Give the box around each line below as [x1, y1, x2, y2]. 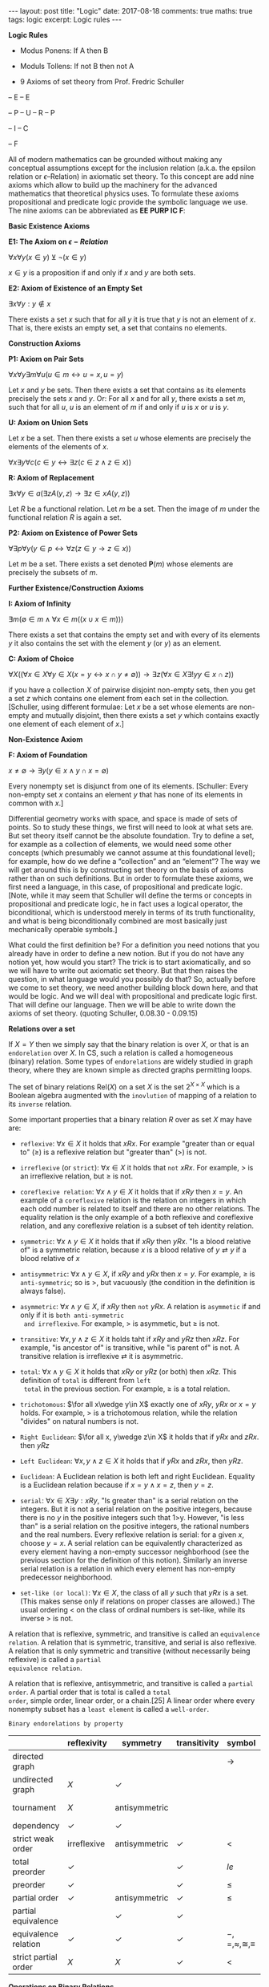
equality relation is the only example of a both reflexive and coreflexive [19, 1212, 254, 1222]
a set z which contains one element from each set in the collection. [8, 694, 230, 703]
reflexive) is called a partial [8, 1654, 102, 1664]
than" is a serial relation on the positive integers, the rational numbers [19, 1521, 250, 1531]
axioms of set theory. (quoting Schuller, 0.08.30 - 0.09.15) [8, 1008, 199, 1018]
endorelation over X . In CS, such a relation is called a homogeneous [8, 1048, 234, 1057]
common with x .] [8, 798, 64, 808]
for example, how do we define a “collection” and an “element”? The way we [8, 857, 261, 866]
